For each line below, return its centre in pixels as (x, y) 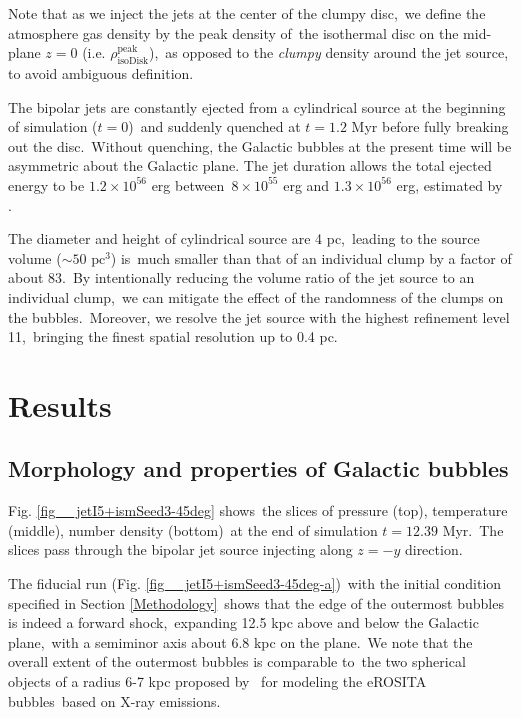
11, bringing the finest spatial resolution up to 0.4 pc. (173, 336)
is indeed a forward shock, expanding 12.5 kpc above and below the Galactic (243, 622)
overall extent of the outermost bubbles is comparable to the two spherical (237, 661)
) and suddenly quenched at (214, 126)
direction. (433, 549)
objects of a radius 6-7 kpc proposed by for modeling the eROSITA (217, 681)
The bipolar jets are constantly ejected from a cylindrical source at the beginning (257, 106)
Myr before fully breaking (430, 126)
